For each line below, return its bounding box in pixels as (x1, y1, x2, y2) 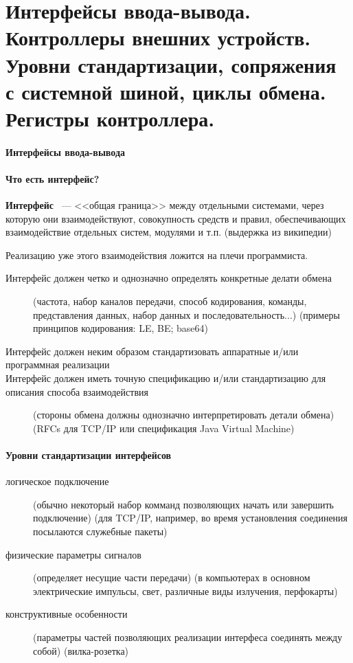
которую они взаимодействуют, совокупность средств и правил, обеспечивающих (5, 211, 346, 225)
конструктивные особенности (5, 607, 128, 621)
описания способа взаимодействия (5, 384, 148, 398)
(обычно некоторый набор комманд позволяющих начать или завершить (33, 497, 334, 511)
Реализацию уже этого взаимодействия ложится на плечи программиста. (5, 247, 308, 262)
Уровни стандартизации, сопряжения (5, 50, 337, 78)
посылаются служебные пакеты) (33, 524, 168, 538)
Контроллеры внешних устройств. (5, 23, 311, 52)
